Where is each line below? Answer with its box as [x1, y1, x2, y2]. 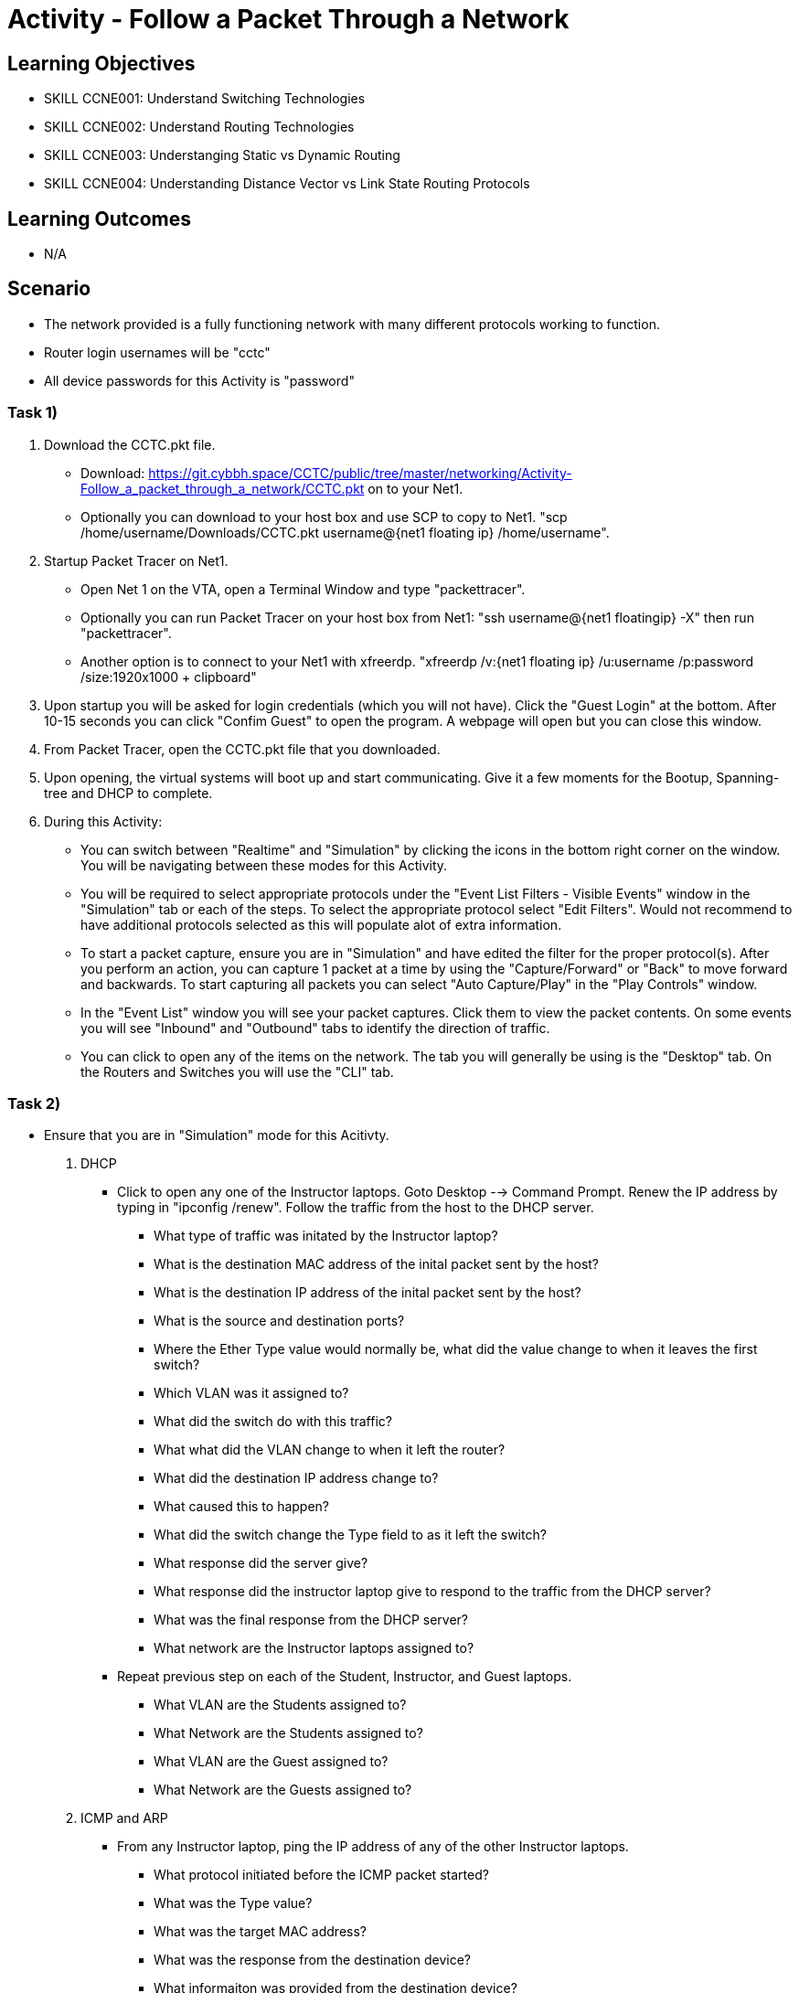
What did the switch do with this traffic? [154, 1413, 392, 1430]
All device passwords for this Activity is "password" [44, 372, 355, 389]
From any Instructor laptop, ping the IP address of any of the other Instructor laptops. [117, 1838, 629, 1855]
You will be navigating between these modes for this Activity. [80, 857, 448, 873]
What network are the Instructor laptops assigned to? [154, 1640, 474, 1657]
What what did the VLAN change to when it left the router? [154, 1442, 506, 1458]
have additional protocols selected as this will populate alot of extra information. [80, 916, 562, 933]
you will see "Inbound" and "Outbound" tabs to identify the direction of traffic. [80, 1019, 550, 1036]
